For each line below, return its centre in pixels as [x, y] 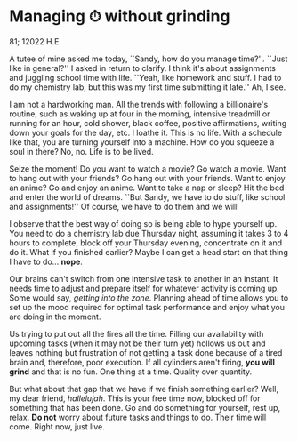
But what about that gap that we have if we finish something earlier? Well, [144, 389]
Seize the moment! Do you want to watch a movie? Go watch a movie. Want [148, 168]
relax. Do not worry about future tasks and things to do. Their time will [138, 417]
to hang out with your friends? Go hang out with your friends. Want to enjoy [148, 178]
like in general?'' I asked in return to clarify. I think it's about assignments [142, 68]
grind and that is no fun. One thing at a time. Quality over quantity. [130, 372]
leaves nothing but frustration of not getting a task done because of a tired [146, 352]
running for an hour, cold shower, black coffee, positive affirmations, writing [148, 123]
